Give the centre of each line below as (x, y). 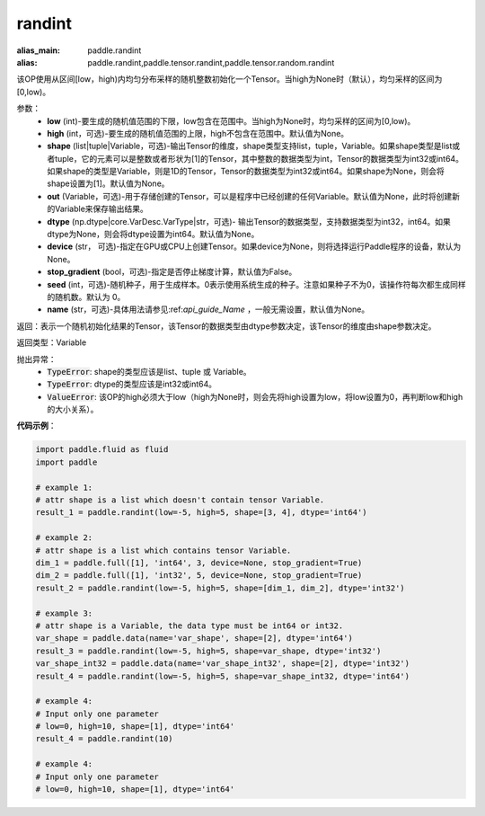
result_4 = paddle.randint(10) (105, 739)
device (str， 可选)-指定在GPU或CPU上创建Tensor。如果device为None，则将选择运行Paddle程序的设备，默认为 (254, 246)
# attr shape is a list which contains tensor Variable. (163, 550)
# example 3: (64, 613)
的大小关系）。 (73, 410)
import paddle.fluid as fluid (102, 450)
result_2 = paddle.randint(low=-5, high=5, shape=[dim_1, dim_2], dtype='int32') (220, 588)
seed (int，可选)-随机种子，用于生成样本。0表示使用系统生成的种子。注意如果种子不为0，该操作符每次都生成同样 (256, 284)
